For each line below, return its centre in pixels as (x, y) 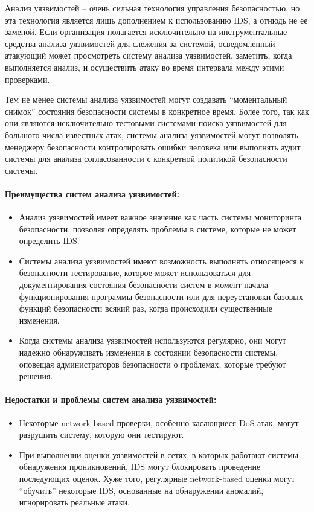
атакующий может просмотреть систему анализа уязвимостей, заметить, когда (149, 55)
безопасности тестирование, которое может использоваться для (135, 273)
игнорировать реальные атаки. (74, 502)
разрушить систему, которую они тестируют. (101, 434)
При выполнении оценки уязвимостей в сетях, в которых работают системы (159, 454)
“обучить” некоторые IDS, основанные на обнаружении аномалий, (141, 490)
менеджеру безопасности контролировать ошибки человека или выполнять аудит (153, 146)
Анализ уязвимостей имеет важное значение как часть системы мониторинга (160, 217)
